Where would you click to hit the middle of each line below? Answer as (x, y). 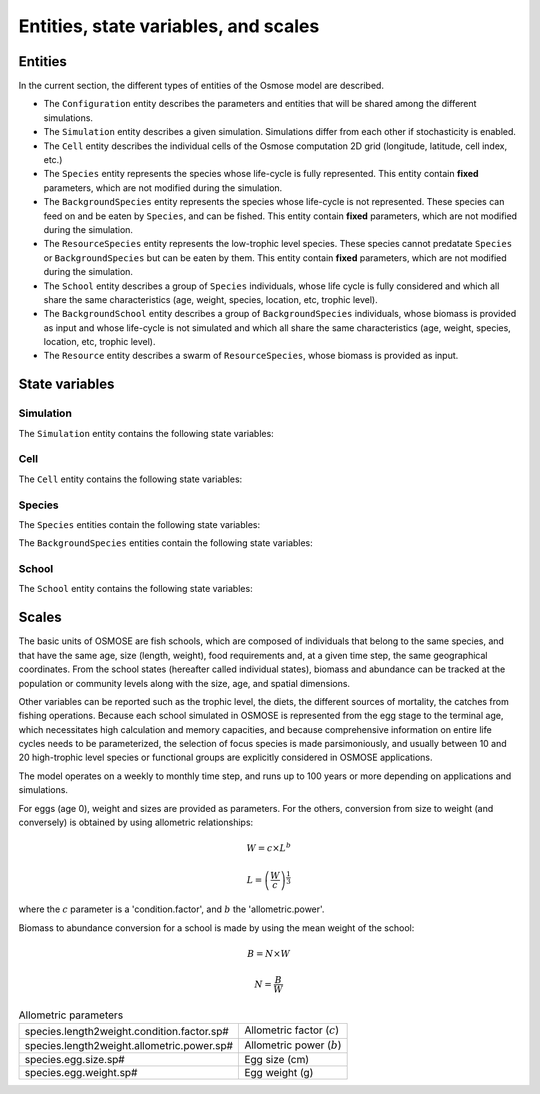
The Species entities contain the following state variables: (139, 524)
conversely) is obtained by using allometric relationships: (136, 822)
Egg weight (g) (279, 1073)
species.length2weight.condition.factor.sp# (126, 1031)
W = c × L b (269, 847)
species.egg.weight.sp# (81, 1073)
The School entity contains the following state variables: (136, 589)
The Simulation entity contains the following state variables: (146, 433)
